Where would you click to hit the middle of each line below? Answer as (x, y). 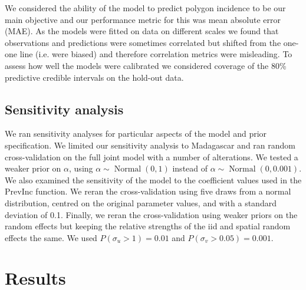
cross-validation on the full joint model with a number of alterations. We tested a (152, 156)
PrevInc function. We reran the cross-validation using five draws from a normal (148, 191)
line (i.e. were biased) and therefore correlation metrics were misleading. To (156, 54)
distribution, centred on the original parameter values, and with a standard (141, 202)
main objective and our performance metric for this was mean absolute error (143, 19)
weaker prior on (33, 168)
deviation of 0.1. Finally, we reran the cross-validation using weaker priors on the (151, 214)
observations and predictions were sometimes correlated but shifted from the (143, 42)
